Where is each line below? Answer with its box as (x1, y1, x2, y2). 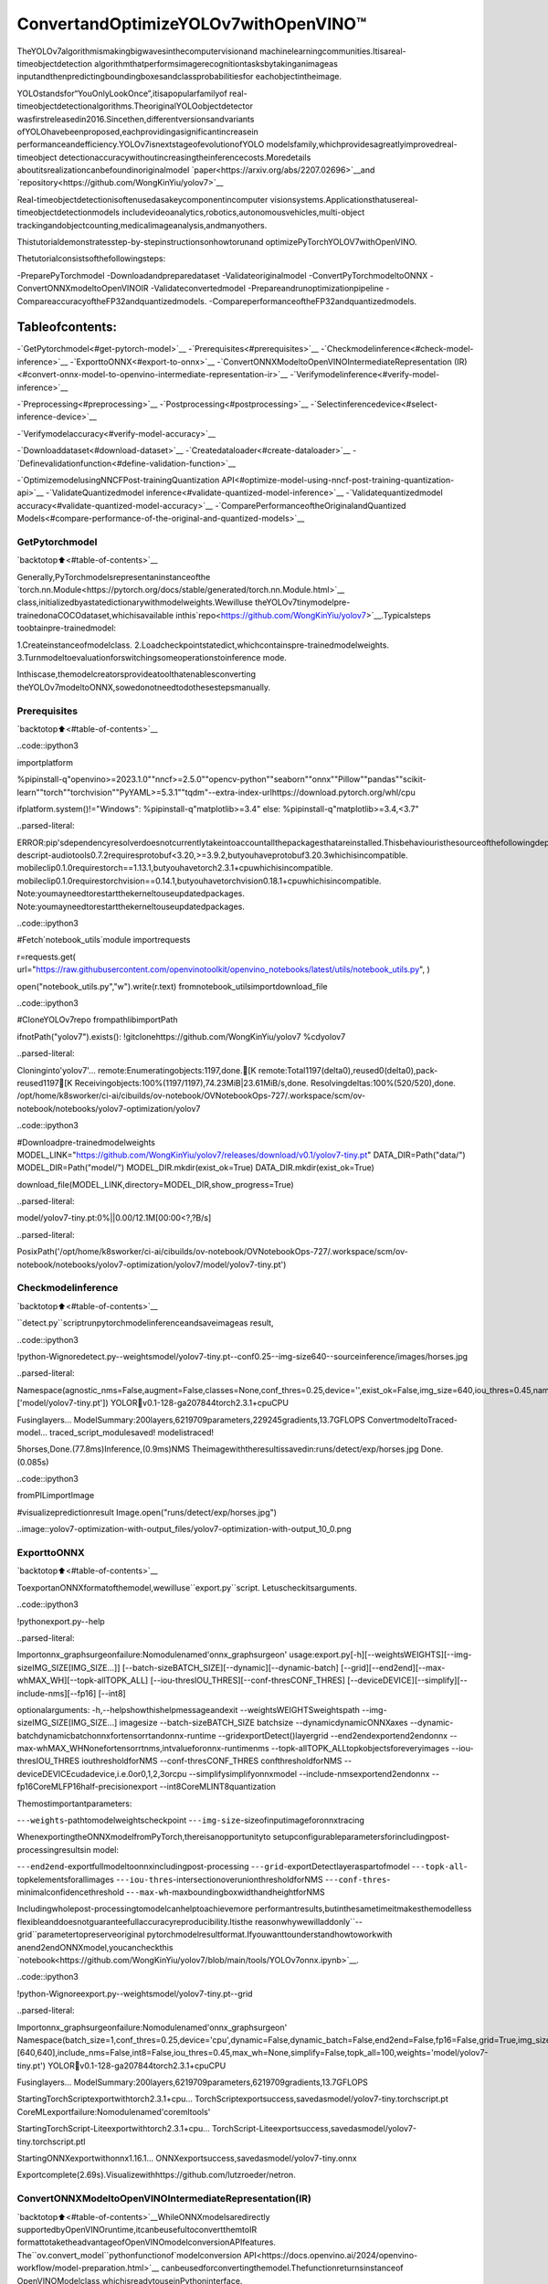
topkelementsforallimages (16, 1874, 114, 1885)
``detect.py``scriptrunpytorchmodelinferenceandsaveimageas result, (16, 1317, 274, 1328)
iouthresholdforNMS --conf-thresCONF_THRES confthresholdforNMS (80, 1755, 342, 1767)
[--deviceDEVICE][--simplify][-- (347, 1675, 468, 1686)
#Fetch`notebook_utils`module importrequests (16, 935, 191, 946)
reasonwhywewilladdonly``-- (254, 1916, 363, 1927)
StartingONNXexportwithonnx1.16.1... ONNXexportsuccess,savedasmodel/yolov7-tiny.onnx (16, 2152, 357, 2164)
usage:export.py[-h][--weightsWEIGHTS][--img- (289, 1649, 472, 1660)
